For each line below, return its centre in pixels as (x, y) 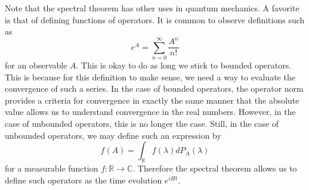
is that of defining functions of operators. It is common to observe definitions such (155, 19)
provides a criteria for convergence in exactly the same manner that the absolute (152, 100)
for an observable (36, 65)
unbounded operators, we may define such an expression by (113, 135)
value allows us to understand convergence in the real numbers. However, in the (150, 112)
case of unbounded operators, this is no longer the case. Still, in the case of (142, 124)
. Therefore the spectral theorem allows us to (215, 168)
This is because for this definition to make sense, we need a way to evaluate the (150, 77)
